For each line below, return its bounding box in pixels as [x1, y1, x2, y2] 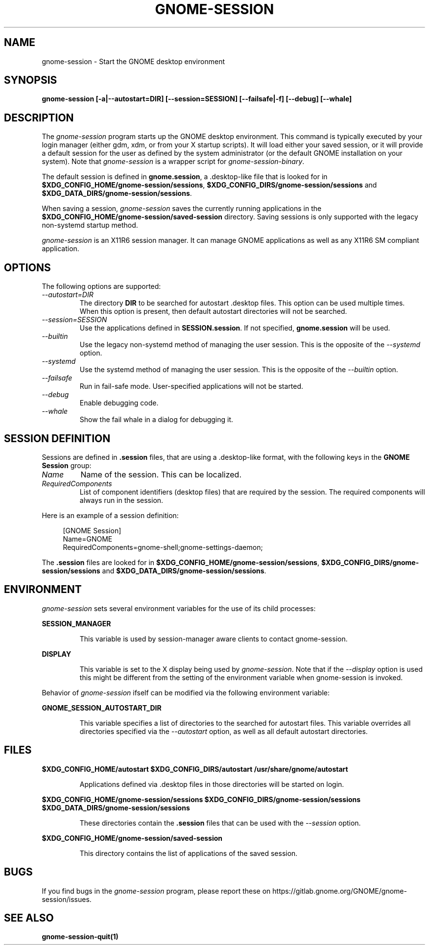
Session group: [42, 461, 92, 470]
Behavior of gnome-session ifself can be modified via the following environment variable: [42, 688, 330, 697]
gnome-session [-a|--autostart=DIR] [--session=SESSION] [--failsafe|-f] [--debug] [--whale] [42, 95, 352, 103]
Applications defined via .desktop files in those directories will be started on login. [79, 780, 344, 788]
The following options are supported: [42, 282, 161, 291]
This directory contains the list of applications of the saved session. [79, 849, 298, 857]
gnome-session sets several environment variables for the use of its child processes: [42, 604, 316, 613]
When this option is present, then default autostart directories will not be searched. [79, 307, 347, 316]
